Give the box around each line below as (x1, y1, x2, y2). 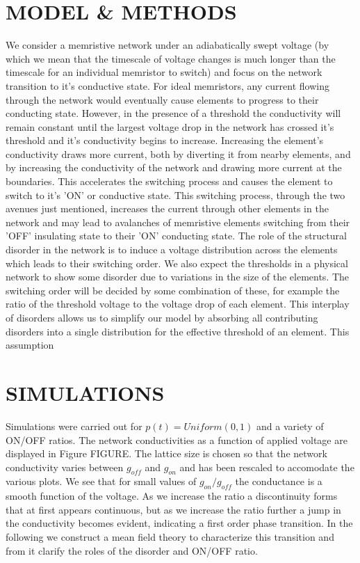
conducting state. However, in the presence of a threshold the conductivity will (6, 106, 341, 120)
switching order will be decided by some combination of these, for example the (6, 283, 340, 297)
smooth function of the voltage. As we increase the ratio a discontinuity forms (6, 489, 338, 503)
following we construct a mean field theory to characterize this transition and (6, 530, 334, 544)
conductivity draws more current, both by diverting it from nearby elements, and (6, 146, 351, 161)
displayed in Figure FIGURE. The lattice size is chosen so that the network (6, 446, 327, 461)
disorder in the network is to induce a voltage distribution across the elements (6, 242, 338, 257)
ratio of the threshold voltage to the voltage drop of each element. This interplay (6, 296, 350, 311)
